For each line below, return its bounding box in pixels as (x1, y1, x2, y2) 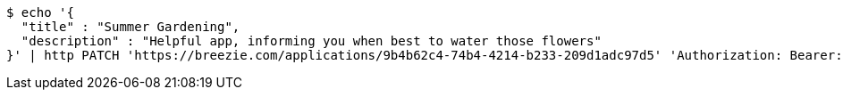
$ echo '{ (6, 5, 74, 20)
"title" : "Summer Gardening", (21, 20, 240, 34)
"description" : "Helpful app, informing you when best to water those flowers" (21, 34, 602, 48)
